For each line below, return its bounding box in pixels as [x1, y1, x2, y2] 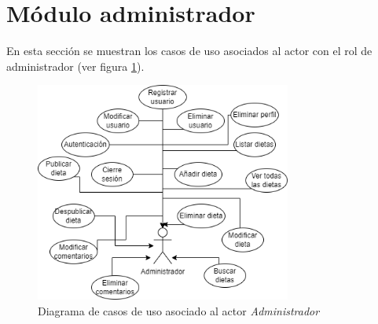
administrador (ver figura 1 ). [6, 57, 145, 74]
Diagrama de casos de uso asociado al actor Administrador [38, 302, 320, 318]
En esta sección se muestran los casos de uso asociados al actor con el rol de [6, 42, 372, 59]
